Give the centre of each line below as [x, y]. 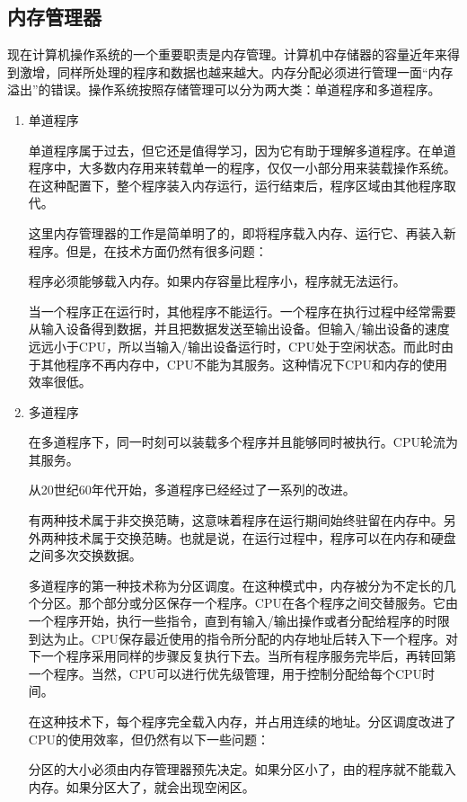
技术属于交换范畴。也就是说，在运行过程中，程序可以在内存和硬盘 [261, 537]
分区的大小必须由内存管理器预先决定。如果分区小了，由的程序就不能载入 [242, 769]
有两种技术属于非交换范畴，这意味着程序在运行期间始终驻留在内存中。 [236, 520]
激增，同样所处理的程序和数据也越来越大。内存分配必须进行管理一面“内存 [236, 71]
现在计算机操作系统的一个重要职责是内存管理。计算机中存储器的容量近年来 [227, 54]
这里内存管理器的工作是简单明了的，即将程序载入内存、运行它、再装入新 [242, 232]
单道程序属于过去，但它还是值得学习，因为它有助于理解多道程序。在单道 [242, 150]
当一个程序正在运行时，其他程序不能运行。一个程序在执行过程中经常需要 [242, 311]
